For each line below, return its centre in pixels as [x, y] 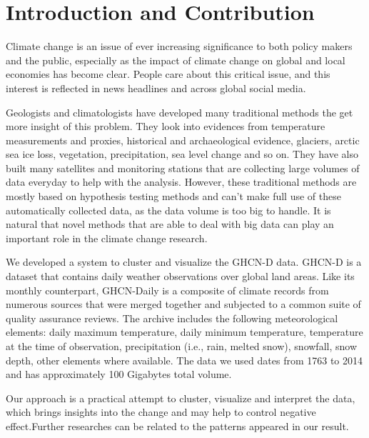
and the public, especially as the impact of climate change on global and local [176, 60]
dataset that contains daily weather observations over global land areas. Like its [180, 276]
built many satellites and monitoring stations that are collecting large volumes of [183, 168]
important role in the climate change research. [107, 238]
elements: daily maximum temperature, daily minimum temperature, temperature [184, 332]
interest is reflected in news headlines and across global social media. [156, 88]
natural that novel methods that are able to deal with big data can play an [170, 224]
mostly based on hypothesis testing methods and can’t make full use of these [173, 196]
